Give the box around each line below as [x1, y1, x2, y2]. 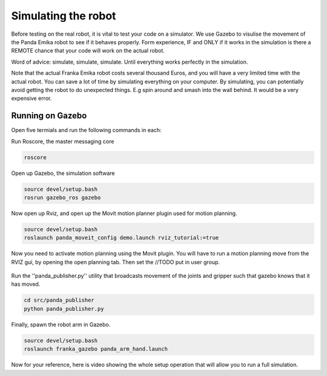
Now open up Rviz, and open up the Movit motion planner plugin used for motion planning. [11, 209, 237, 217]
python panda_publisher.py [24, 305, 104, 312]
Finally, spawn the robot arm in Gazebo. [11, 321, 111, 328]
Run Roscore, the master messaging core [11, 137, 114, 145]
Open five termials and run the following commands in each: [11, 127, 162, 134]
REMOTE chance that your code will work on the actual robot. [11, 47, 165, 54]
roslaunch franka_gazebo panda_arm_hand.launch [24, 346, 168, 352]
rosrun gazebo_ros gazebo [24, 194, 101, 201]
